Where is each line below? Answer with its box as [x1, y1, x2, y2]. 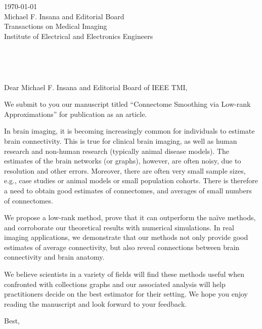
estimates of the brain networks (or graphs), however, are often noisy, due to [4, 155, 241, 166]
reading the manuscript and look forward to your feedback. [4, 298, 187, 309]
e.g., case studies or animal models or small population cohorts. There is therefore [4, 175, 258, 186]
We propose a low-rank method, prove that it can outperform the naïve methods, [4, 212, 256, 223]
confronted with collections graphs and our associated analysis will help [4, 278, 226, 289]
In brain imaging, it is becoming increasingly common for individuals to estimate [4, 126, 255, 136]
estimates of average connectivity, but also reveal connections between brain [4, 241, 240, 252]
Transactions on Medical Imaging [4, 21, 107, 31]
